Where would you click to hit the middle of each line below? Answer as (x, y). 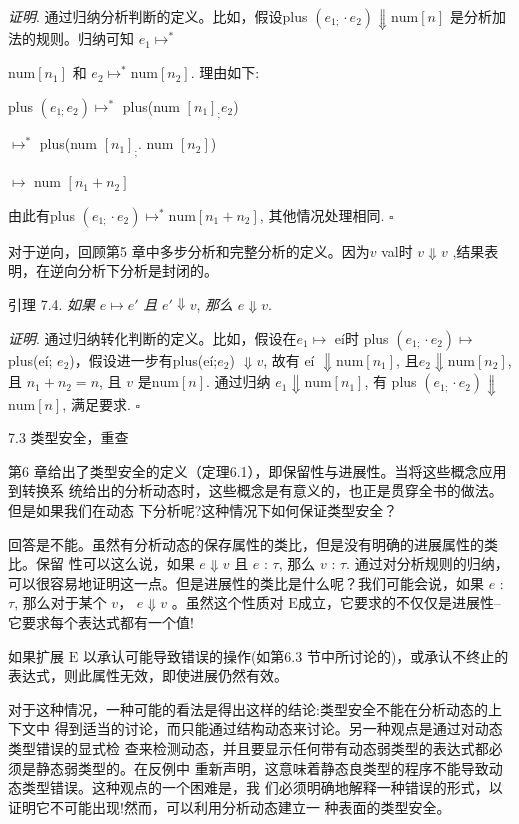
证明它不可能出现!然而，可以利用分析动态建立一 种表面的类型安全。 (229, 806)
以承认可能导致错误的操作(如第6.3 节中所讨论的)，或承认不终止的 (295, 655)
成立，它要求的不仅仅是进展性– (399, 602)
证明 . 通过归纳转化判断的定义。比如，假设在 (152, 337)
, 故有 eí (289, 359)
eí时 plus (361, 337)
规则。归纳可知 (84, 38)
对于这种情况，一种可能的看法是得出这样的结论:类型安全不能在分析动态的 (248, 708)
